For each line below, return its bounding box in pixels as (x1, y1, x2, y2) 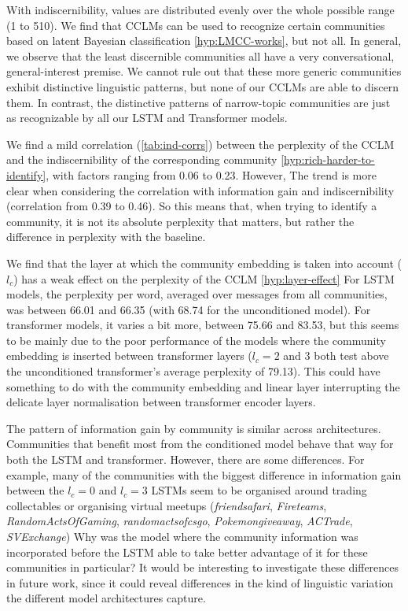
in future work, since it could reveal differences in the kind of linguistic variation (6, 574, 394, 591)
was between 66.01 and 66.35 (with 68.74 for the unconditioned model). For (6, 301, 371, 317)
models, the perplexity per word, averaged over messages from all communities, (6, 286, 388, 302)
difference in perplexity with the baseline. (6, 228, 206, 245)
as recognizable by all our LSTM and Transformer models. (6, 109, 288, 126)
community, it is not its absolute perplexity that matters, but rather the (6, 213, 355, 229)
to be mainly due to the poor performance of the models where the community (6, 331, 386, 348)
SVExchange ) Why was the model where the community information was (6, 528, 358, 544)
